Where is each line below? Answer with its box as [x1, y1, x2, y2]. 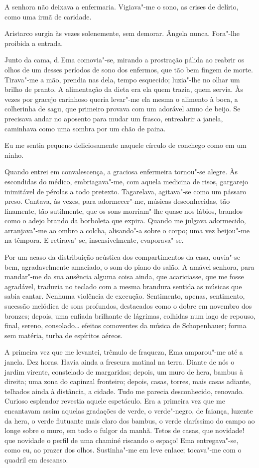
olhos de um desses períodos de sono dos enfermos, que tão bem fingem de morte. [4, 64, 253, 74]
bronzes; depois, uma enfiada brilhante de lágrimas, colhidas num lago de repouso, [4, 310, 256, 321]
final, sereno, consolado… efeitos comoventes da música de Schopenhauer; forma [4, 320, 247, 331]
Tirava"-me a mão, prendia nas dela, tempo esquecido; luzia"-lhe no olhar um [4, 74, 240, 84]
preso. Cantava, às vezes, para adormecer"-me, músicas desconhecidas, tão [4, 196, 230, 206]
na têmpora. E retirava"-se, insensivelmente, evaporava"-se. [4, 235, 184, 245]
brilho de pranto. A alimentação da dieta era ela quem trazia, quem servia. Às [4, 84, 244, 94]
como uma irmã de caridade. [4, 11, 92, 21]
